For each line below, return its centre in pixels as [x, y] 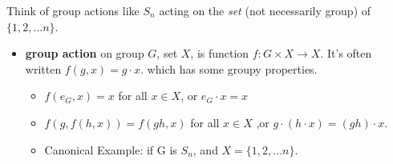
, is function [220, 53]
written [43, 68]
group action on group [85, 53]
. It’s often [346, 53]
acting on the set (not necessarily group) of [265, 10]
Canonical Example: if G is [111, 149]
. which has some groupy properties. [229, 68]
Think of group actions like [73, 10]
